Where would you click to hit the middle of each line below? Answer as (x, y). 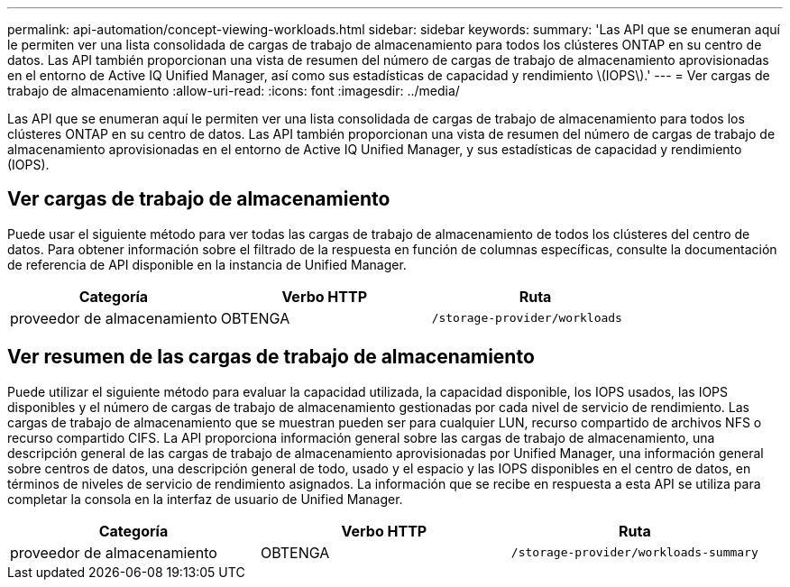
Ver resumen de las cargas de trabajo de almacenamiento (271, 357)
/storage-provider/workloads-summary (634, 553)
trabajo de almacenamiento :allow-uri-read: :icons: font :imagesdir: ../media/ (234, 91)
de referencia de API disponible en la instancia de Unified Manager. (207, 264)
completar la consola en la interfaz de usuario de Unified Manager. (205, 499)
